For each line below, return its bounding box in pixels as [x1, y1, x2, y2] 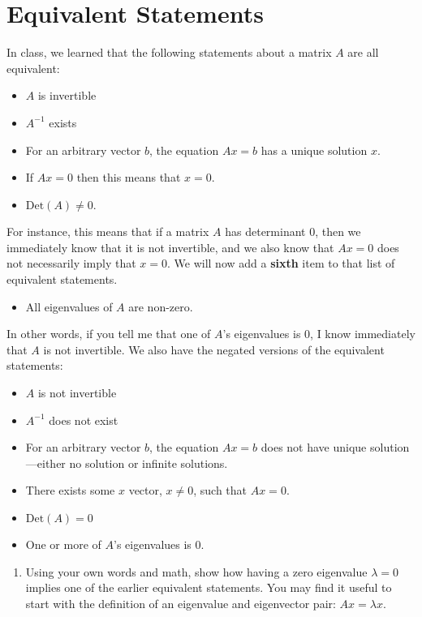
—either [25, 454, 66, 471]
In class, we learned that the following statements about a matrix [6, 44, 332, 61]
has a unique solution [261, 141, 368, 158]
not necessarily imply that [6, 255, 136, 272]
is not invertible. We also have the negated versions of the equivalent [43, 341, 385, 358]
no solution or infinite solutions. [69, 454, 228, 471]
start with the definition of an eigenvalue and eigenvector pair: [25, 594, 336, 611]
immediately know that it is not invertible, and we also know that [6, 238, 334, 255]
